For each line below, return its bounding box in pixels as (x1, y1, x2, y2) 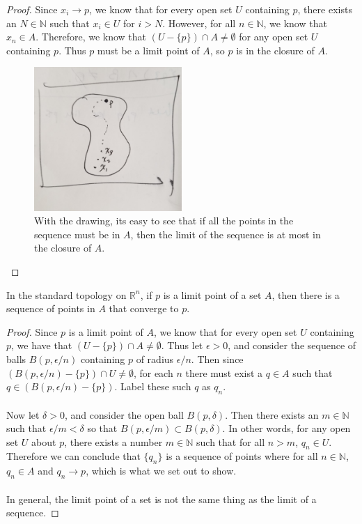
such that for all (196, 434, 265, 449)
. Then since (191, 351, 244, 366)
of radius (136, 351, 174, 366)
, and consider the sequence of (228, 338, 356, 353)
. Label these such (114, 379, 191, 394)
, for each (133, 365, 173, 380)
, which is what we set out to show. (86, 463, 237, 478)
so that (87, 421, 118, 436)
